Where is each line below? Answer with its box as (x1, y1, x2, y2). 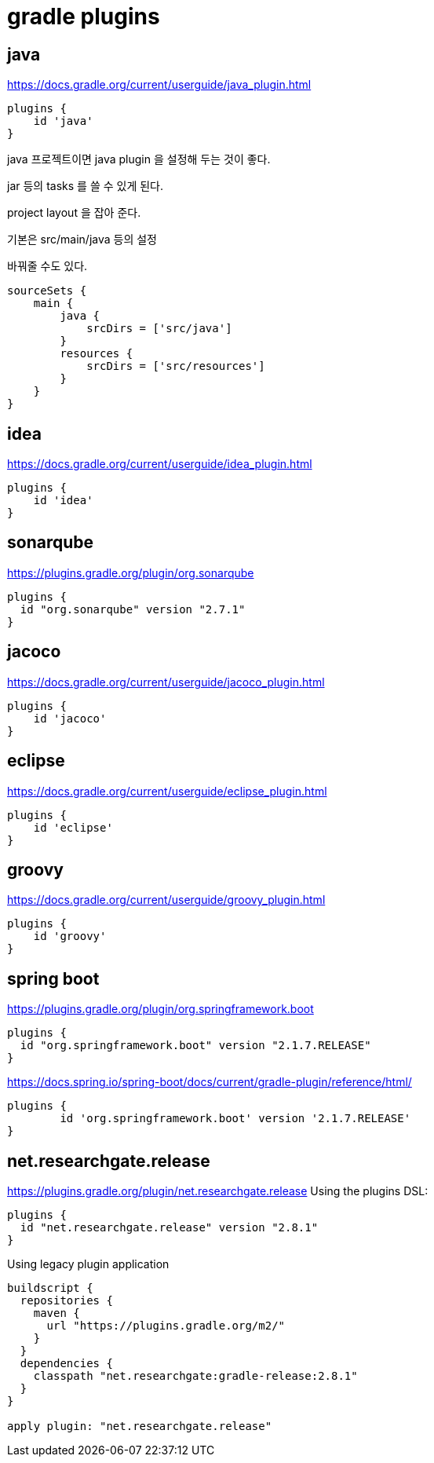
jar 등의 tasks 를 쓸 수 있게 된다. (7, 179, 164, 193)
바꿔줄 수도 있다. (7, 259, 88, 273)
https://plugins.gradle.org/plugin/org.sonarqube (7, 565, 254, 580)
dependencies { (20, 1357, 113, 1370)
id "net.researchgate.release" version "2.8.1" (20, 1221, 319, 1234)
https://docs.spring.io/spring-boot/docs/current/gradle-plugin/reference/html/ (7, 1075, 412, 1089)
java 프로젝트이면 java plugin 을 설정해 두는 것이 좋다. (7, 152, 271, 166)
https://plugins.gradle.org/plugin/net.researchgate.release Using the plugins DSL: (7, 1184, 429, 1198)
